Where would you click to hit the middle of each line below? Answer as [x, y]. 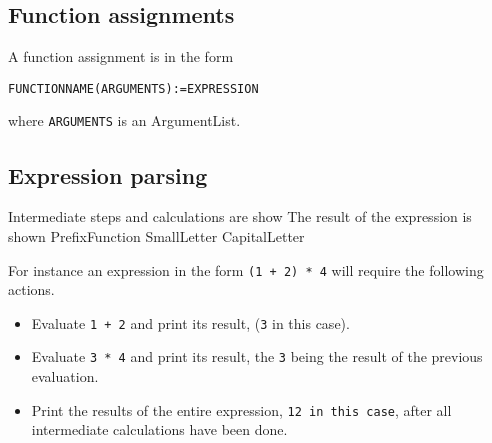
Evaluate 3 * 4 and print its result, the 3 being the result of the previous [257, 356]
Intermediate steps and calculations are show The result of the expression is [240, 216]
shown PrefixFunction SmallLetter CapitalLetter [156, 235]
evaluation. [65, 376]
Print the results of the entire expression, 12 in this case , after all [241, 409]
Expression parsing [108, 174]
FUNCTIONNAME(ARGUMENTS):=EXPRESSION [133, 88]
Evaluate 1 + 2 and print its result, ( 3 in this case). [190, 322]
